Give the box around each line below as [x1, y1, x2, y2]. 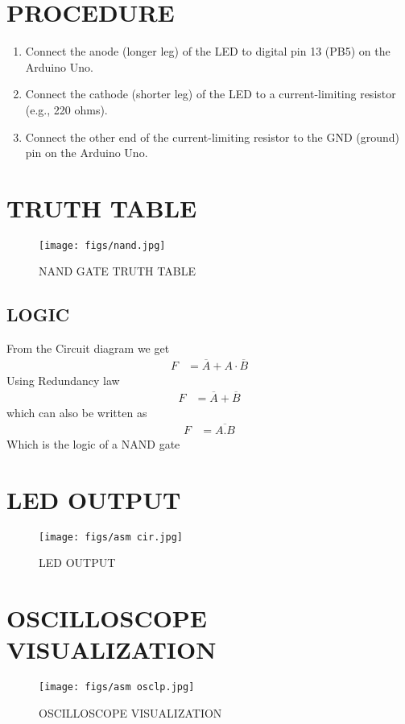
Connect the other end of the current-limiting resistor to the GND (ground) [25, 128, 400, 145]
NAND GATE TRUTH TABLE [39, 263, 196, 279]
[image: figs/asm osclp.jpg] [39, 681, 195, 693]
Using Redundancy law [6, 372, 120, 389]
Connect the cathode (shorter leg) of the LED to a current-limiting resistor [25, 85, 396, 102]
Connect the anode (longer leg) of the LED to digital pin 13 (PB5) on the [25, 43, 391, 60]
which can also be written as [6, 403, 147, 420]
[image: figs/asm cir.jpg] [39, 531, 183, 543]
